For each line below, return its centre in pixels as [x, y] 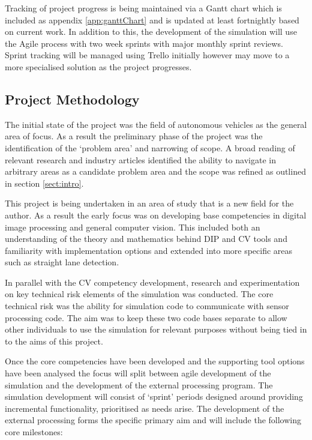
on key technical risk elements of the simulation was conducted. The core [139, 294]
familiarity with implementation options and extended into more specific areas [149, 250]
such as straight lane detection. [62, 262]
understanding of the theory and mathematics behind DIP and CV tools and [146, 239]
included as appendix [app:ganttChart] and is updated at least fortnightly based [152, 20]
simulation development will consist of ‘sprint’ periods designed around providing [154, 396]
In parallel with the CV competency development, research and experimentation [152, 282]
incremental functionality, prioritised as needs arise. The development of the [145, 408]
